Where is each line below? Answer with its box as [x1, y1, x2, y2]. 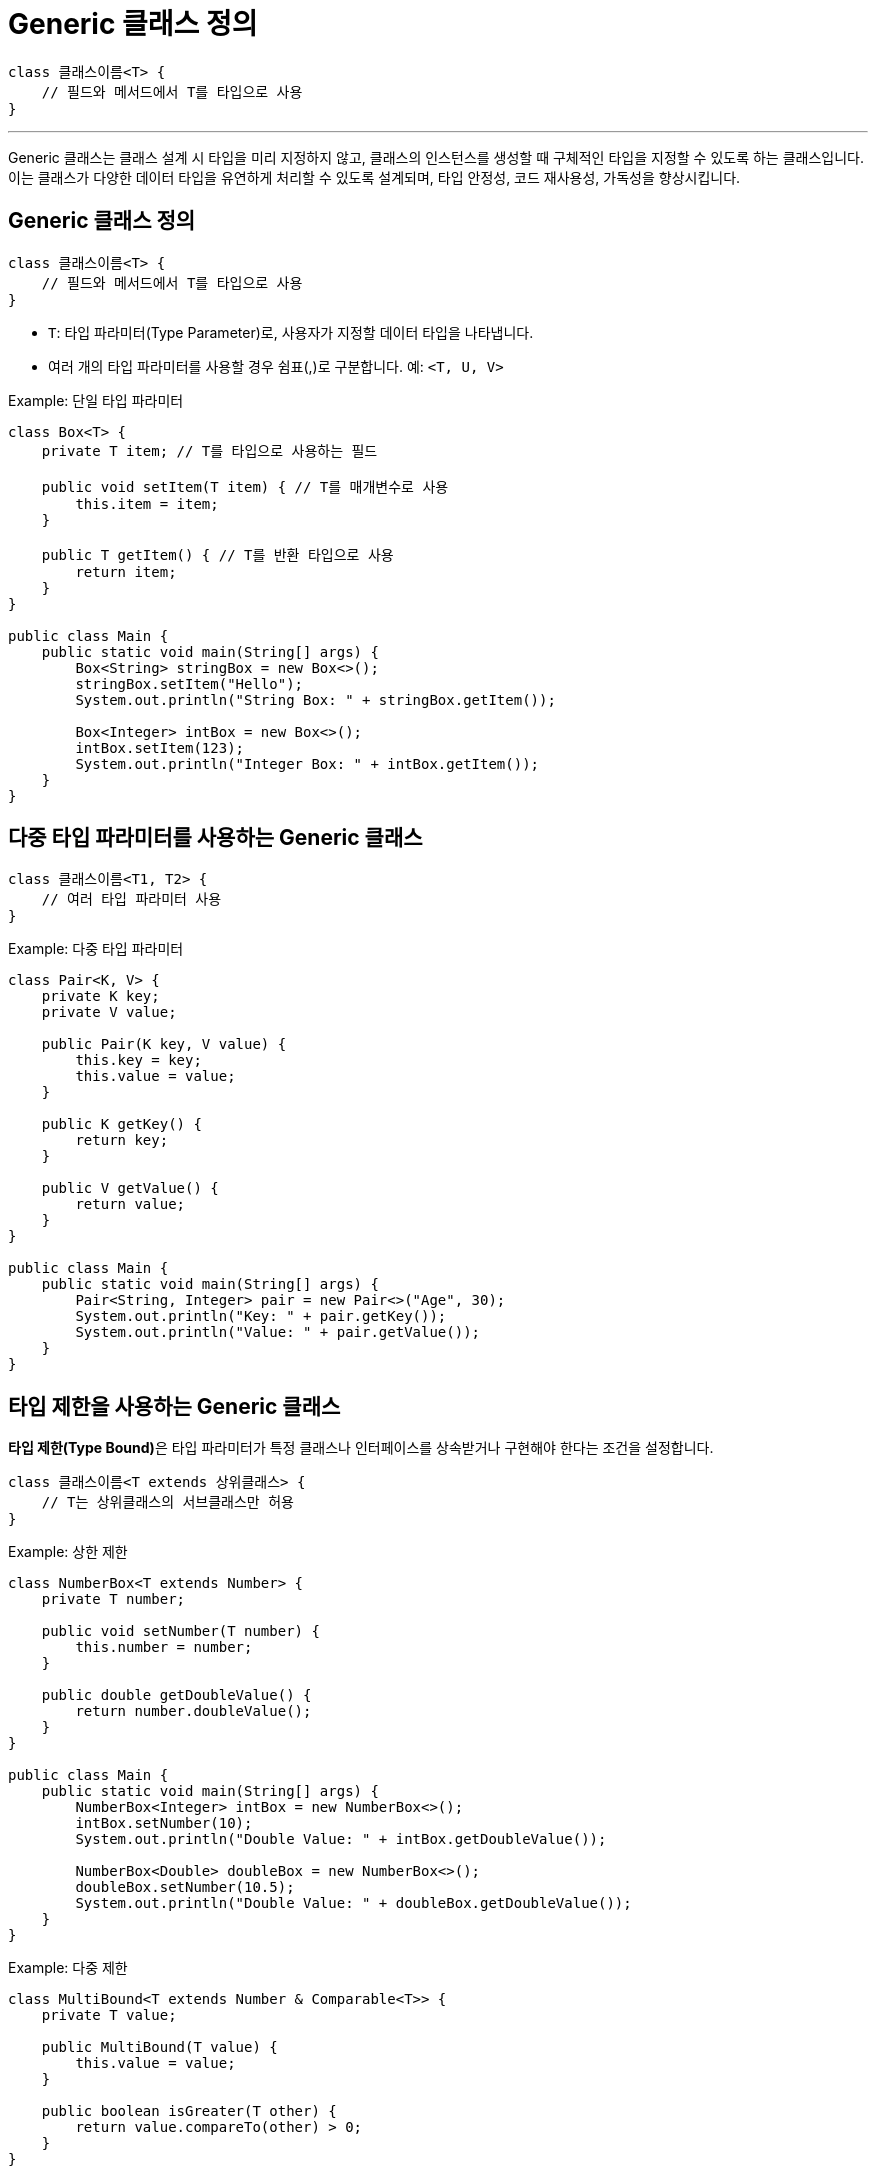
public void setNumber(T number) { [41, 1623, 320, 1640]
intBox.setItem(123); [75, 739, 245, 756]
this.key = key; [75, 1052, 202, 1069]
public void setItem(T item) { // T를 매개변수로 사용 [41, 478, 449, 495]
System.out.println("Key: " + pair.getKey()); [75, 1308, 447, 1325]
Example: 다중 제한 [8, 1959, 128, 1977]
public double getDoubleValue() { [41, 1687, 312, 1704]
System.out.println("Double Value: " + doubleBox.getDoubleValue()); [75, 1895, 632, 1912]
